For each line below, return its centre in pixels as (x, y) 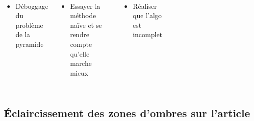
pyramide (29, 44)
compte (81, 44)
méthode (83, 15)
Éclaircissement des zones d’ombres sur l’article (127, 112)
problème (29, 25)
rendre (79, 34)
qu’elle (80, 53)
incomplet (148, 34)
